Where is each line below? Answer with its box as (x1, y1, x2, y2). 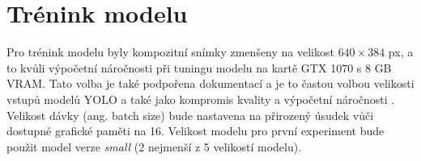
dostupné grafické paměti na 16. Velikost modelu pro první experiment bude (6, 122, 385, 139)
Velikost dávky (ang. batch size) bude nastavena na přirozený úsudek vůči (6, 106, 374, 123)
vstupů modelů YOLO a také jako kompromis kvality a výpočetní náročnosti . (6, 90, 395, 107)
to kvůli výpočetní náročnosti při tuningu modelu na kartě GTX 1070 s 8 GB (6, 59, 392, 76)
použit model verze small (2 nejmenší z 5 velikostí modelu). (6, 138, 302, 155)
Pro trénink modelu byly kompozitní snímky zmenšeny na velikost (6, 43, 334, 60)
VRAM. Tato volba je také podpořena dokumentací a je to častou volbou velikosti (6, 75, 415, 92)
